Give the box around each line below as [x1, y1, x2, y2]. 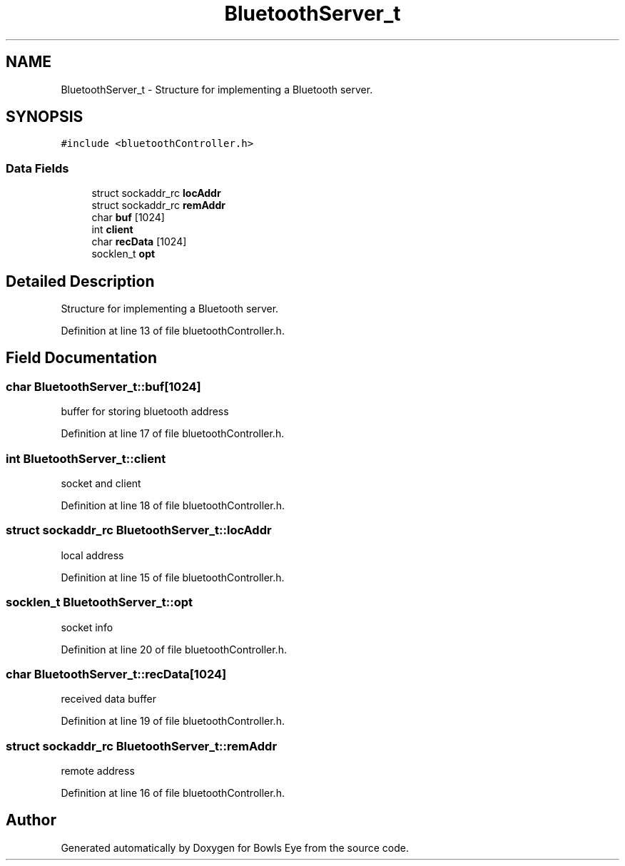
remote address [61, 765, 135, 777]
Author [6, 811, 56, 830]
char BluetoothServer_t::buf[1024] [6, 379, 201, 394]
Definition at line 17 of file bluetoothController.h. [61, 427, 285, 440]
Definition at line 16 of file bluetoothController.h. [61, 787, 285, 799]
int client [91, 223, 133, 236]
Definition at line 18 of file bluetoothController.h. [61, 499, 285, 511]
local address [61, 549, 124, 561]
